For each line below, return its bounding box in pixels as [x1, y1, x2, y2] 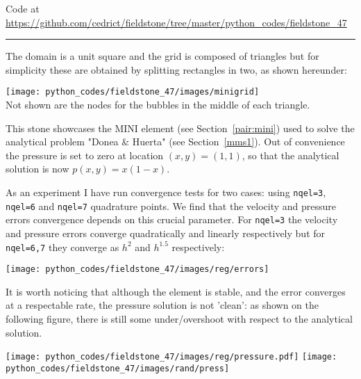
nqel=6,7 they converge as [6, 239, 119, 254]
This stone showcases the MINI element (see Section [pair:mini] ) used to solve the [6, 120, 355, 135]
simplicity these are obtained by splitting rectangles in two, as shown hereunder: [6, 62, 347, 76]
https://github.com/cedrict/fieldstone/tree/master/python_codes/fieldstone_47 [6, 15, 347, 29]
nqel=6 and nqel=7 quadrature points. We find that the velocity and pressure [6, 198, 337, 213]
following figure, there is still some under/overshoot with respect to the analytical [6, 312, 353, 326]
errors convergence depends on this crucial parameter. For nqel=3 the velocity [6, 212, 338, 227]
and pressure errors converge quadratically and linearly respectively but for [6, 225, 326, 240]
